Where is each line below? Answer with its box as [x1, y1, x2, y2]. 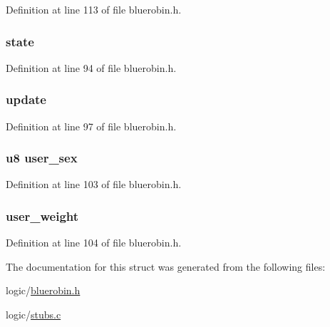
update [6, 90, 46, 108]
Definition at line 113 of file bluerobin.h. [6, 2, 182, 16]
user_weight [6, 207, 79, 224]
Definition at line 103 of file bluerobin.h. [6, 177, 182, 192]
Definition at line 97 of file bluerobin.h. [6, 118, 177, 133]
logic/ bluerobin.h [6, 283, 81, 298]
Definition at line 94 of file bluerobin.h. [6, 60, 177, 75]
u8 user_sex [6, 149, 78, 167]
